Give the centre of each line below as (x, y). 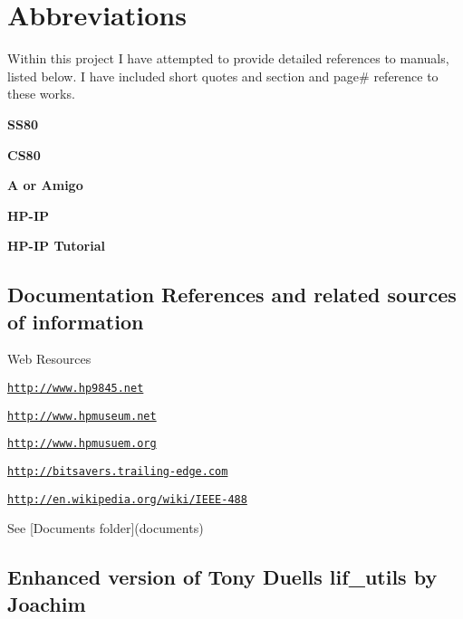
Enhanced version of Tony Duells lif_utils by (222, 577)
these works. (41, 94)
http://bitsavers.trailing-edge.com (118, 472)
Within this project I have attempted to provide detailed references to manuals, (228, 58)
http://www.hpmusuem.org (82, 444)
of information (76, 321)
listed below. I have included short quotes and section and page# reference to (223, 76)
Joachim (47, 603)
